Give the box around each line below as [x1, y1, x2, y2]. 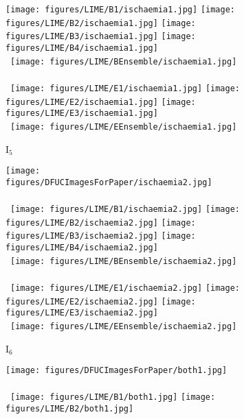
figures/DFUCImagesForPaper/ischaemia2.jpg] [5, 177, 212, 187]
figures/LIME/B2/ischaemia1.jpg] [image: [5, 18, 196, 28]
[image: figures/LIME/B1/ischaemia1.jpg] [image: [5, 5, 235, 14]
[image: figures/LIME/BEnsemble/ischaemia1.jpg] [10, 56, 237, 67]
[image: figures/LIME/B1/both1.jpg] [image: [10, 392, 216, 403]
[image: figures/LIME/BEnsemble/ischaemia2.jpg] [10, 256, 237, 266]
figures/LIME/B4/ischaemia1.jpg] [5, 43, 158, 53]
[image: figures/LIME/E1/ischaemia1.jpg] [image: [10, 83, 240, 93]
